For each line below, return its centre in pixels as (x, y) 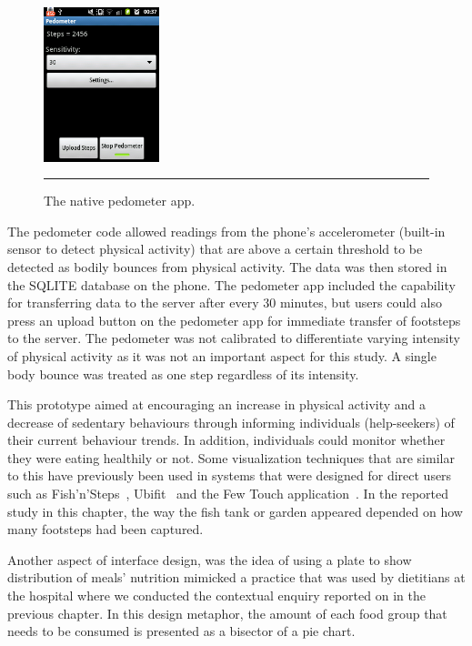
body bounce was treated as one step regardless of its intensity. (183, 373)
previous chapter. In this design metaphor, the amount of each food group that (227, 613)
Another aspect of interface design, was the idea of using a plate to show (210, 559)
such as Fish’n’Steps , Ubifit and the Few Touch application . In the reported (228, 494)
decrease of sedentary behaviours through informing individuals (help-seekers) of (231, 422)
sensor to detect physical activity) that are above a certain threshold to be (215, 249)
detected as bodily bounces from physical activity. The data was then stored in (227, 266)
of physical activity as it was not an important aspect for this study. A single (222, 355)
